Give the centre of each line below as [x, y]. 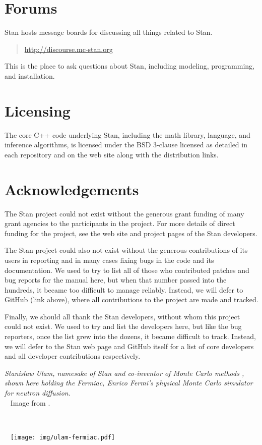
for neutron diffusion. [38, 393]
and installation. [30, 75]
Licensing [38, 110]
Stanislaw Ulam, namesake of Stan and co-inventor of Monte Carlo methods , [124, 373]
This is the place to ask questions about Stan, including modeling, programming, [129, 66]
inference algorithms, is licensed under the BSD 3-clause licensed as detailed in [126, 145]
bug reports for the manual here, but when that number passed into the [116, 280]
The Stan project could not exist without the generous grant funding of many [124, 213]
